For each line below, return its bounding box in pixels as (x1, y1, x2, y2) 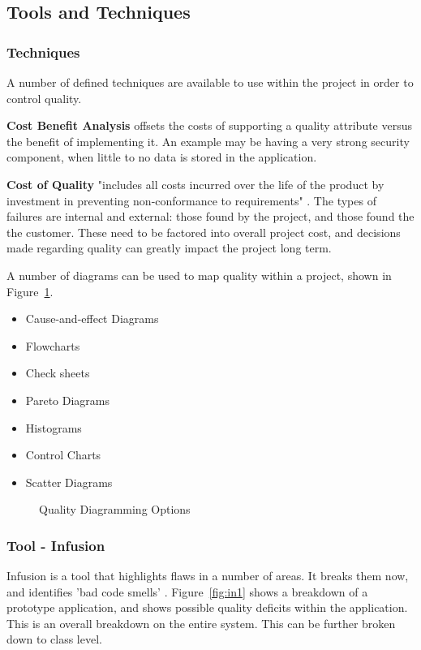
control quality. (6, 89, 82, 106)
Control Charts (25, 446, 101, 463)
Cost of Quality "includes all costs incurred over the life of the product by (6, 175, 384, 192)
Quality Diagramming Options (39, 501, 191, 518)
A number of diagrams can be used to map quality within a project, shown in (6, 266, 392, 283)
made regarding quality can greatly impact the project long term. (6, 239, 332, 256)
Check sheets (25, 364, 90, 381)
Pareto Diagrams (25, 391, 110, 408)
